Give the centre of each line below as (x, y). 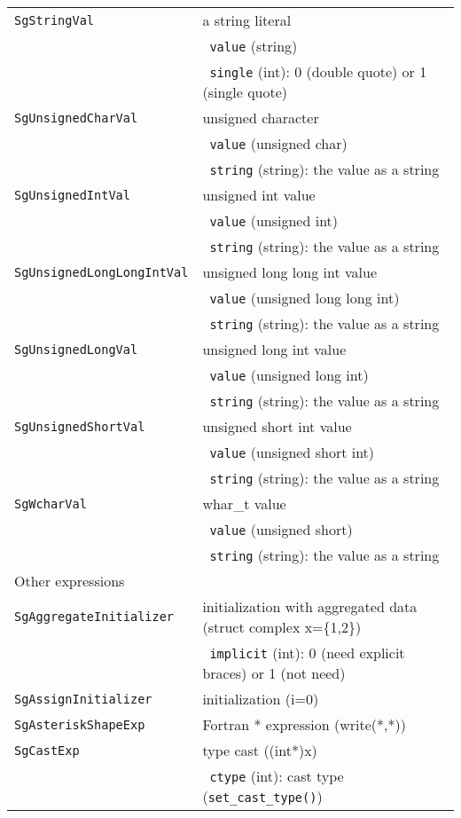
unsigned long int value (274, 349)
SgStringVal (55, 20)
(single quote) (245, 92)
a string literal (247, 20)
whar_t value (244, 503)
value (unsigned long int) (289, 375)
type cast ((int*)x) (260, 750)
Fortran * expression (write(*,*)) (304, 724)
